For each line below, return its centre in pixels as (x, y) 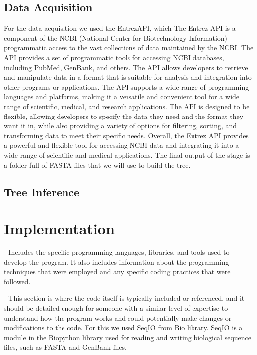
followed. (17, 281)
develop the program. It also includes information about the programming (117, 262)
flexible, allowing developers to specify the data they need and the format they (124, 116)
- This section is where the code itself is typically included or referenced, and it (124, 298)
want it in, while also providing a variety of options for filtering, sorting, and (121, 126)
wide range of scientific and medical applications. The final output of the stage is (127, 155)
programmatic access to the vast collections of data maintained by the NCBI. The (129, 48)
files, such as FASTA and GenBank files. (65, 347)
